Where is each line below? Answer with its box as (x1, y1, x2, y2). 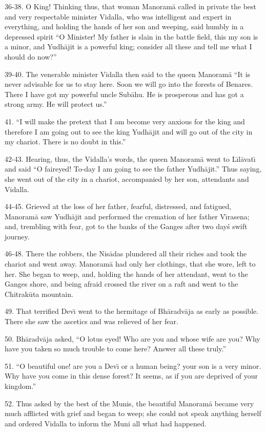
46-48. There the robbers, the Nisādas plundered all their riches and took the (5, 248, 247, 259)
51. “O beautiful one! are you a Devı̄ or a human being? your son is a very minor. (5, 360, 261, 371)
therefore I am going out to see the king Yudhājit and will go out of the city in (5, 126, 253, 137)
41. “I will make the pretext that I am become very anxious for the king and (5, 116, 245, 126)
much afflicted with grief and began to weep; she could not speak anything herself (5, 408, 261, 419)
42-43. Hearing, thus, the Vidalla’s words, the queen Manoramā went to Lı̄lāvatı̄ (5, 153, 256, 164)
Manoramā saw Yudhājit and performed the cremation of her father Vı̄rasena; (5, 211, 250, 221)
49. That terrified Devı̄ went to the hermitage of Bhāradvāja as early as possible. (5, 306, 259, 316)
